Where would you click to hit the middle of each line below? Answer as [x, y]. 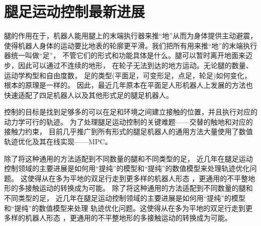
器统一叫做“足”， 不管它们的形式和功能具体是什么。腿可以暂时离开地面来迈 [128, 55]
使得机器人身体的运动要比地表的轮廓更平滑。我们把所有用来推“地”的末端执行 [131, 45]
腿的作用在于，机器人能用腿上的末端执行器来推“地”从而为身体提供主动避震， [131, 36]
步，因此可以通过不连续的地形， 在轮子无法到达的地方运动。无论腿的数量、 [128, 65]
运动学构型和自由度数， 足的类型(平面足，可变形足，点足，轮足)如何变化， [128, 75]
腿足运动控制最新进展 [75, 11]
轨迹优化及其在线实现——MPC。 [58, 142]
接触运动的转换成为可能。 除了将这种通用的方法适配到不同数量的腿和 [139, 188]
